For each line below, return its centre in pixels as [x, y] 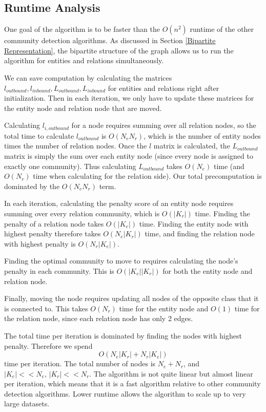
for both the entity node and [208, 270]
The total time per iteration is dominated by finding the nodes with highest [123, 335]
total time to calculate [39, 135]
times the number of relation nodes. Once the [76, 146]
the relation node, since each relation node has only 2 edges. [99, 318]
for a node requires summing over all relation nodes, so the [164, 125]
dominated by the [32, 186]
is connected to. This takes [46, 308]
